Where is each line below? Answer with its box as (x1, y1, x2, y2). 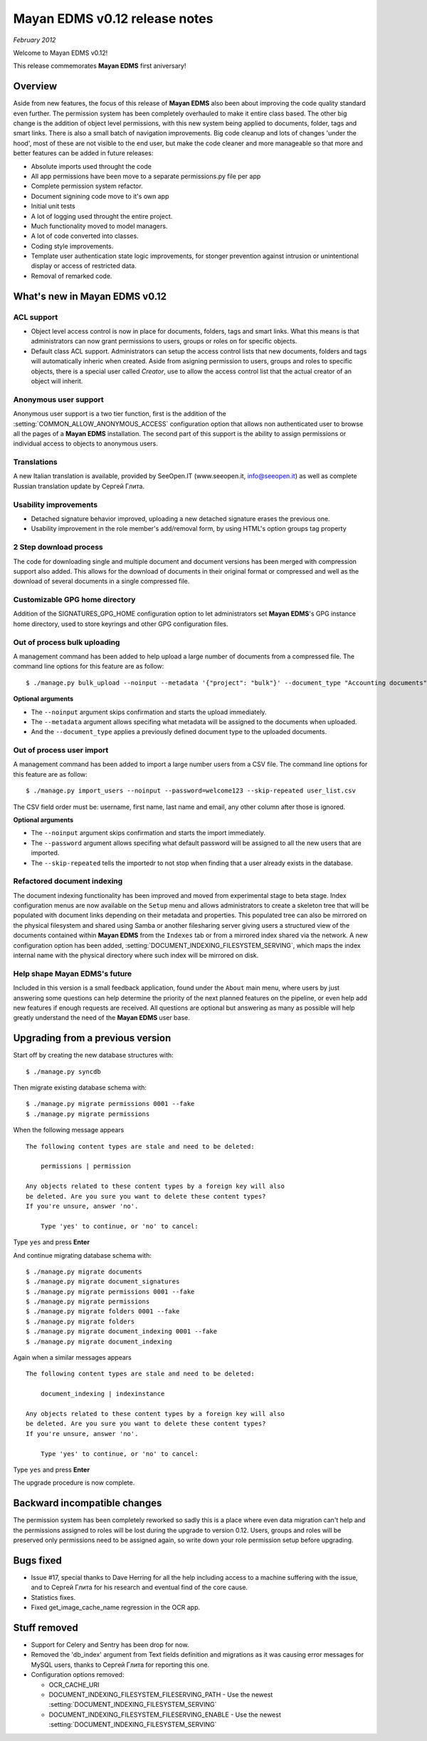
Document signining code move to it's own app (31, 192, 169, 200)
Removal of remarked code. (31, 272, 112, 280)
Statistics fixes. (31, 1593, 76, 1601)
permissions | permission (40, 1162, 132, 1170)
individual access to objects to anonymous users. (13, 439, 158, 448)
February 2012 (13, 36, 56, 44)
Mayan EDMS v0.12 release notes (13, 11, 213, 26)
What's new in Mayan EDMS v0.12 (13, 290, 167, 302)
